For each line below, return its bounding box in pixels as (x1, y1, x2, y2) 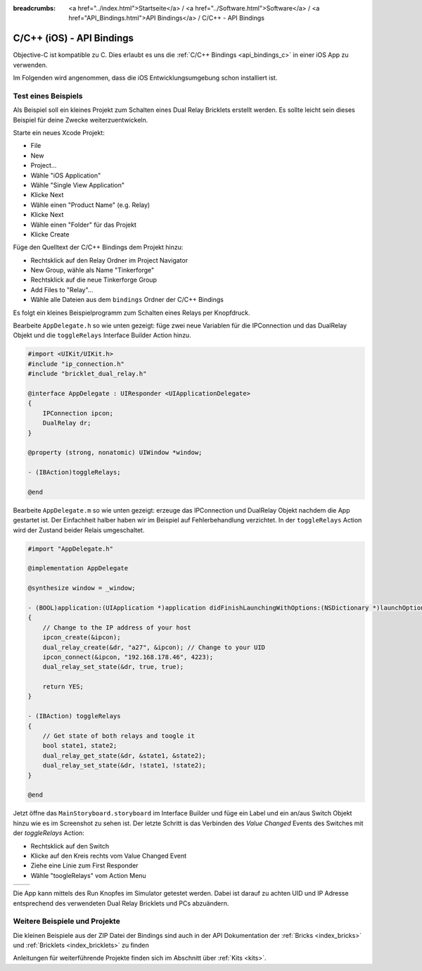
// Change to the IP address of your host (42, 623, 191, 632)
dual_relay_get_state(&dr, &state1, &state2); (42, 751, 207, 760)
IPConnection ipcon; (42, 409, 114, 417)
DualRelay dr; (42, 419, 91, 427)
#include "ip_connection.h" (27, 360, 124, 368)
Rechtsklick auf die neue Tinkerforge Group (30, 275, 158, 284)
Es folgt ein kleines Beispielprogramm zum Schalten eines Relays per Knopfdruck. (13, 308, 250, 317)
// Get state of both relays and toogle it (42, 732, 195, 740)
